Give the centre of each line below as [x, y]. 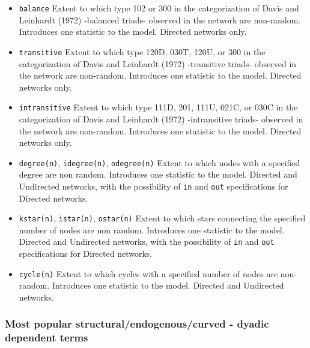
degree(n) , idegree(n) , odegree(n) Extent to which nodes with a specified [160, 162]
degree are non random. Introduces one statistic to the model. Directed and [158, 174]
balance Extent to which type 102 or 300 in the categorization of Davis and [159, 8]
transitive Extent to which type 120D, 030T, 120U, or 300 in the [142, 51]
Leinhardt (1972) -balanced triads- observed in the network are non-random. [160, 19]
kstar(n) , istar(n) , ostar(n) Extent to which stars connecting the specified [162, 218]
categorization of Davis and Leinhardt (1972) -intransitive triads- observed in [161, 118]
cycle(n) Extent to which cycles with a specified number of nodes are [148, 273]
